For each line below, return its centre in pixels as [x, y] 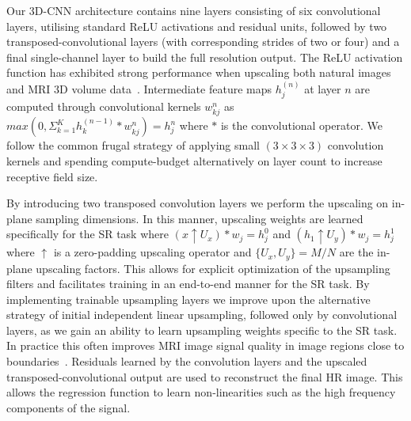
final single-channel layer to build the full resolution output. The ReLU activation [205, 57]
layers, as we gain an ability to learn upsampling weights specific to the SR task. [202, 330]
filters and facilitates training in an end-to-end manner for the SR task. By [188, 284]
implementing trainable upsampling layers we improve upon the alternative [188, 299]
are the [356, 252]
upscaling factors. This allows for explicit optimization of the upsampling [213, 268]
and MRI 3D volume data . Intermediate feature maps [139, 88]
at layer [323, 88]
